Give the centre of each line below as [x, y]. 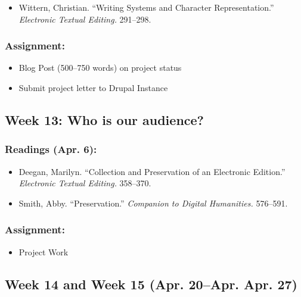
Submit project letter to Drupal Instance [93, 87]
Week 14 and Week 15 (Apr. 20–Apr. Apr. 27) [151, 284]
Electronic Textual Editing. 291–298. [85, 19]
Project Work [44, 251]
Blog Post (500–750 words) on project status [100, 68]
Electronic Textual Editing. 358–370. [85, 183]
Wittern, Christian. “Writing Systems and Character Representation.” [146, 7]
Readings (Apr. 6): [51, 149]
